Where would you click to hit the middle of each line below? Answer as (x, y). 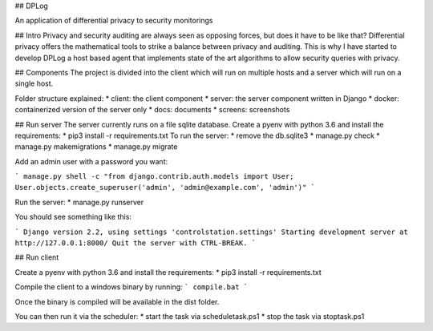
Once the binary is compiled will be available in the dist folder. (117, 301)
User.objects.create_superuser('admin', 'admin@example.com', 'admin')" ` (165, 188)
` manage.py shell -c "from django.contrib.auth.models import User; (154, 177)
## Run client (37, 257)
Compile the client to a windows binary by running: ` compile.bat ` (132, 287)
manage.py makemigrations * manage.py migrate (96, 147)
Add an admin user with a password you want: (91, 161)
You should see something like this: (73, 217)
